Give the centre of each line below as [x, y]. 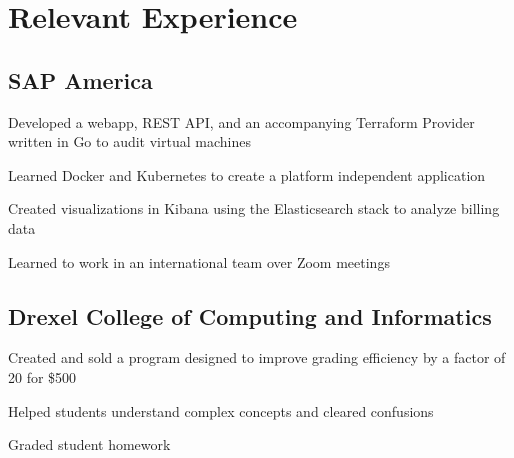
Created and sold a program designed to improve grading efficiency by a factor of [257, 357]
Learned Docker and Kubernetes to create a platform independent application [247, 174]
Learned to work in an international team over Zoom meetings [199, 261]
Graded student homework [89, 444]
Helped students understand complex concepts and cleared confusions [221, 410]
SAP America [80, 79]
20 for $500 [42, 376]
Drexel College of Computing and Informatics [250, 315]
